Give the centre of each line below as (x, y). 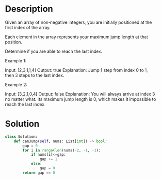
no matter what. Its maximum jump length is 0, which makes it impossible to (80, 99)
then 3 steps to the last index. (35, 75)
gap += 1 (48, 159)
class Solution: (21, 136)
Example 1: (16, 60)
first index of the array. (28, 27)
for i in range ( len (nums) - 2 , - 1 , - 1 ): (62, 150)
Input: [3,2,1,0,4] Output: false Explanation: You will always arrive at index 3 (80, 94)
